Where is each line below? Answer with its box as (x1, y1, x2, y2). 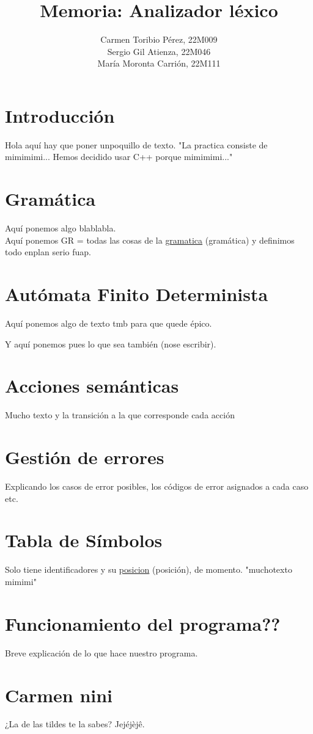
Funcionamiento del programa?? (5, 611, 281, 636)
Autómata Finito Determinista (5, 282, 268, 307)
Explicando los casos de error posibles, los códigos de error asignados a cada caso (5, 480, 309, 493)
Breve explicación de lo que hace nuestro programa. (5, 646, 198, 659)
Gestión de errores (5, 445, 164, 470)
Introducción (5, 103, 115, 128)
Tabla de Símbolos (5, 528, 163, 553)
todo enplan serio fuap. (5, 245, 91, 258)
